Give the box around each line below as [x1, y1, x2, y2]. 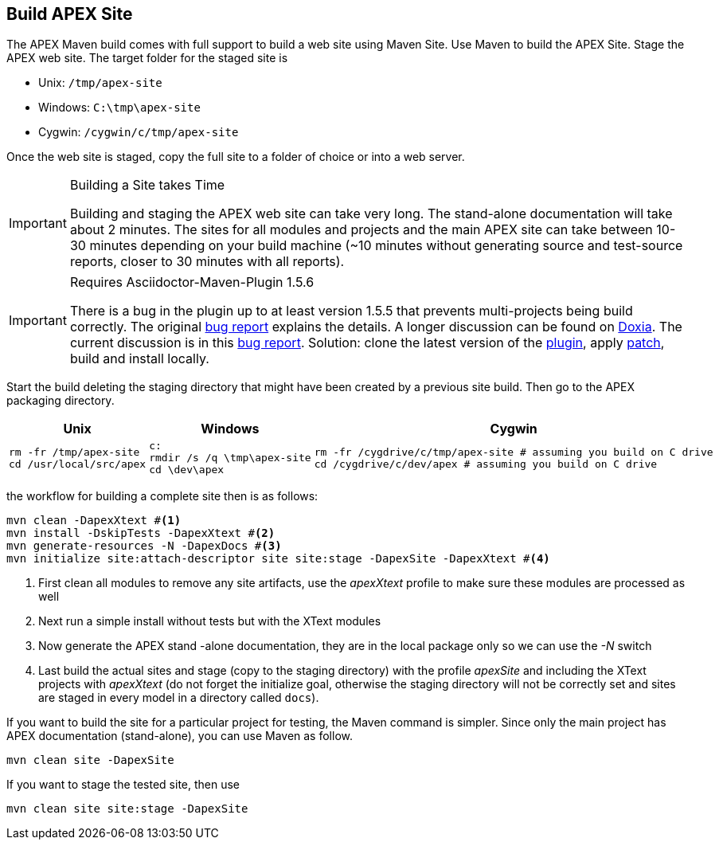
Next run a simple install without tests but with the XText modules [38, 614, 381, 629]
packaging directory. [6, 394, 115, 408]
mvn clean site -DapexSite [6, 754, 174, 767]
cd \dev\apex [149, 464, 225, 476]
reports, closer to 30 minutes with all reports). [69, 253, 345, 270]
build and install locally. [69, 351, 209, 367]
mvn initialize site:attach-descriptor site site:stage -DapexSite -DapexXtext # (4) [6, 552, 550, 566]
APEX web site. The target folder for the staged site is [6, 51, 288, 65]
